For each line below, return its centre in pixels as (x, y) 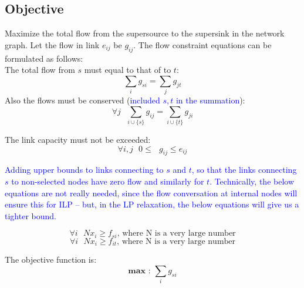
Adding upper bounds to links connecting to (84, 170)
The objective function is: (51, 259)
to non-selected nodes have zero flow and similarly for (108, 181)
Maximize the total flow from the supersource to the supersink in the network (145, 33)
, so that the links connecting (244, 170)
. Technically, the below (252, 181)
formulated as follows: (44, 58)
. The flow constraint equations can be (202, 44)
